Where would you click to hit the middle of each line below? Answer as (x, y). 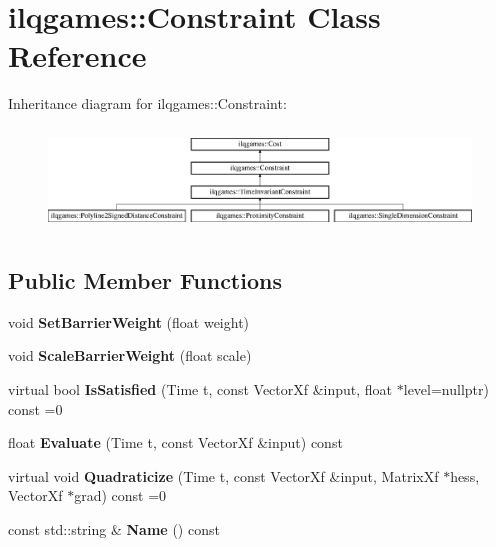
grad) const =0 (120, 495)
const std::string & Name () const (114, 528)
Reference (77, 55)
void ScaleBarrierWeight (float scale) (130, 355)
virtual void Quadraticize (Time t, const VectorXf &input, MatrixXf (223, 475)
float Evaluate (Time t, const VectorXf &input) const (175, 442)
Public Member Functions (145, 280)
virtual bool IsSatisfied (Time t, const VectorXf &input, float (200, 389)
